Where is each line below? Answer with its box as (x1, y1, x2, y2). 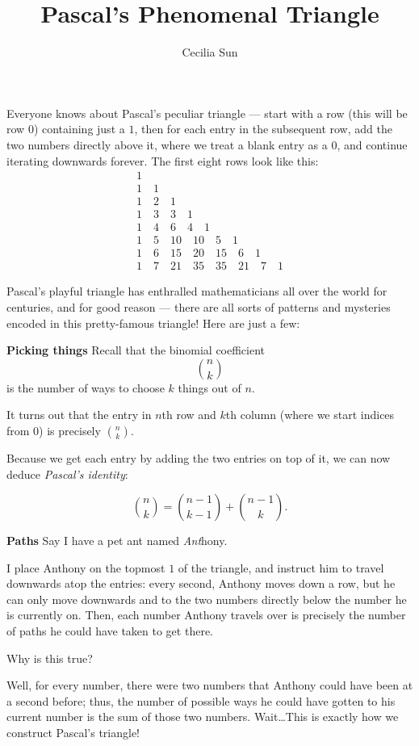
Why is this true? (6, 649, 93, 666)
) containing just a (33, 120, 125, 137)
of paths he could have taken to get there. (6, 622, 213, 639)
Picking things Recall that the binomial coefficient (6, 342, 266, 358)
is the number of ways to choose (6, 379, 165, 396)
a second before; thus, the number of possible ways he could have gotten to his (6, 692, 396, 709)
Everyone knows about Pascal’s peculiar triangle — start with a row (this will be (6, 104, 408, 121)
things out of (178, 379, 241, 396)
